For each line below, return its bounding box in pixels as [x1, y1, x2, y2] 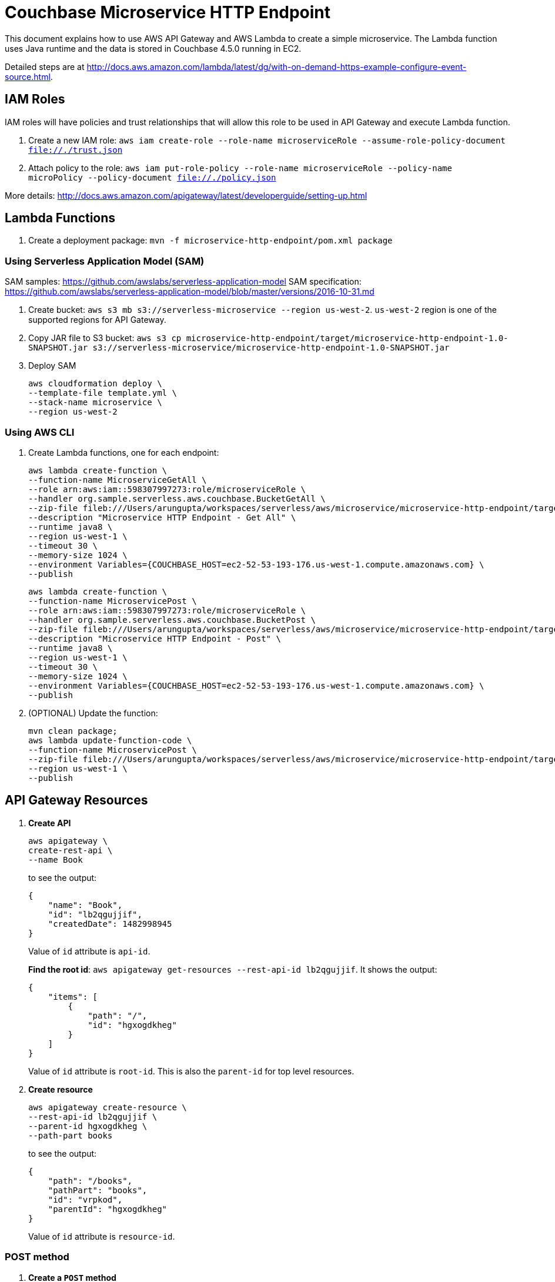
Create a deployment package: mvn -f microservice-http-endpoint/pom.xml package [28, 235, 393, 246]
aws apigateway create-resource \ [28, 1102, 187, 1112]
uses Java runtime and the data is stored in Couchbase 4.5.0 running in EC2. [5, 43, 302, 54]
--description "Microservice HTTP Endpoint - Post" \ [28, 633, 281, 643]
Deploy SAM [28, 360, 76, 371]
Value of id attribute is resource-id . [28, 1231, 175, 1241]
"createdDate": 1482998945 [48, 919, 172, 929]
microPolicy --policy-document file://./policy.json [28, 172, 276, 182]
